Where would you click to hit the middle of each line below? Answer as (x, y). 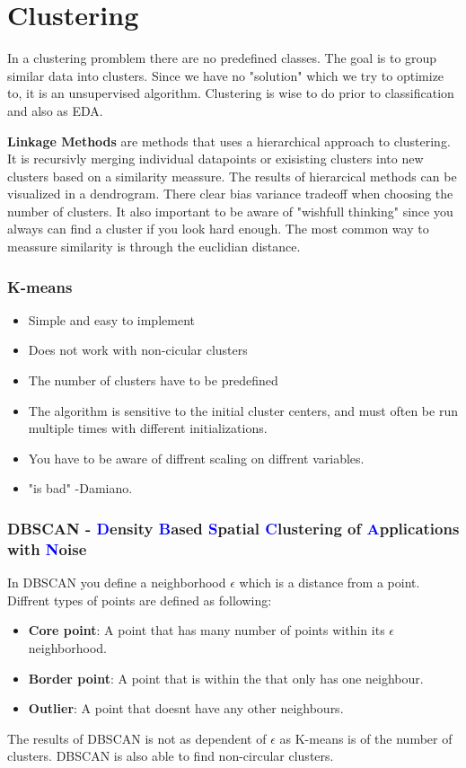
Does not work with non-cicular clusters (138, 350)
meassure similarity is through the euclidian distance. (154, 247)
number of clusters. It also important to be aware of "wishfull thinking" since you (230, 211)
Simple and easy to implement (111, 319)
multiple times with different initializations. (148, 428)
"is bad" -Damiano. (80, 488)
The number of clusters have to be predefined (153, 380)
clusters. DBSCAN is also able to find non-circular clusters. (171, 756)
